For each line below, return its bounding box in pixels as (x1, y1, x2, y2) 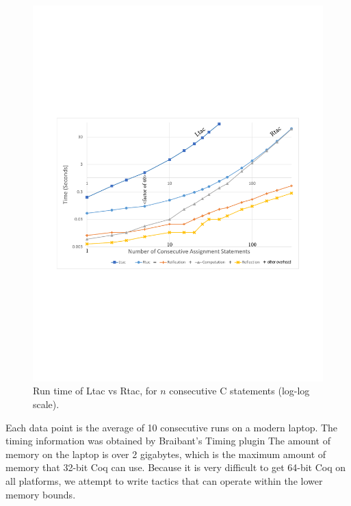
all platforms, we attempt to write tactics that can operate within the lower (5, 474, 323, 488)
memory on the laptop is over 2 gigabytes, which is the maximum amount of (5, 446, 326, 461)
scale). (33, 397, 60, 412)
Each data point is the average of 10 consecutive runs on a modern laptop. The (5, 420, 338, 434)
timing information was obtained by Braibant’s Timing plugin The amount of (5, 433, 330, 448)
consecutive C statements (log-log (169, 383, 310, 398)
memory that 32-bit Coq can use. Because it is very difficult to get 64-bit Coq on (5, 460, 346, 475)
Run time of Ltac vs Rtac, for (33, 383, 157, 398)
